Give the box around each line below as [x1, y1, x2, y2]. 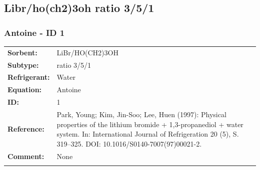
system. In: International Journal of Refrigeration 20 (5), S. [56, 129, 239, 139]
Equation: [7, 84, 42, 95]
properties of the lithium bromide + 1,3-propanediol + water [56, 119, 243, 129]
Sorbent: [7, 47, 37, 57]
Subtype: [7, 59, 39, 70]
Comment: [7, 151, 44, 161]
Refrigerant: [7, 72, 50, 82]
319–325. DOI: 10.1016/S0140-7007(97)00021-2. [56, 138, 202, 149]
